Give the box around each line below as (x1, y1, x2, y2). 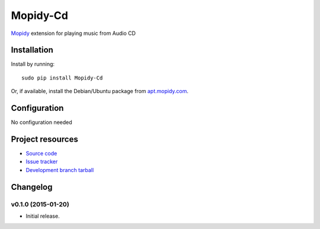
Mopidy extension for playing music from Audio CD (11, 30, 136, 37)
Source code (25, 150, 57, 157)
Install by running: (11, 61, 55, 68)
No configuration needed (11, 119, 72, 126)
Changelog (11, 182, 53, 192)
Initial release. (25, 212, 60, 220)
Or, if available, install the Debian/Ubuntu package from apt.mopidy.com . (11, 88, 189, 95)
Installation (11, 45, 53, 55)
